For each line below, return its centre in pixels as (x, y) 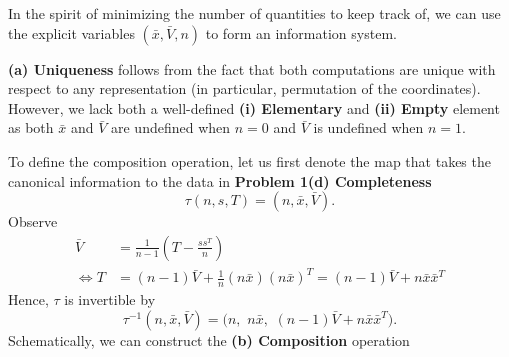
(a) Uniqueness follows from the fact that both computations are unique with (252, 68)
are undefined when (171, 127)
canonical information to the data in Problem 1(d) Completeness (220, 180)
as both (31, 127)
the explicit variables (71, 32)
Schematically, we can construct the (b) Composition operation (209, 339)
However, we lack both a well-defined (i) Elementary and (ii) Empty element (254, 107)
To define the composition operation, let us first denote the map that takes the (249, 160)
